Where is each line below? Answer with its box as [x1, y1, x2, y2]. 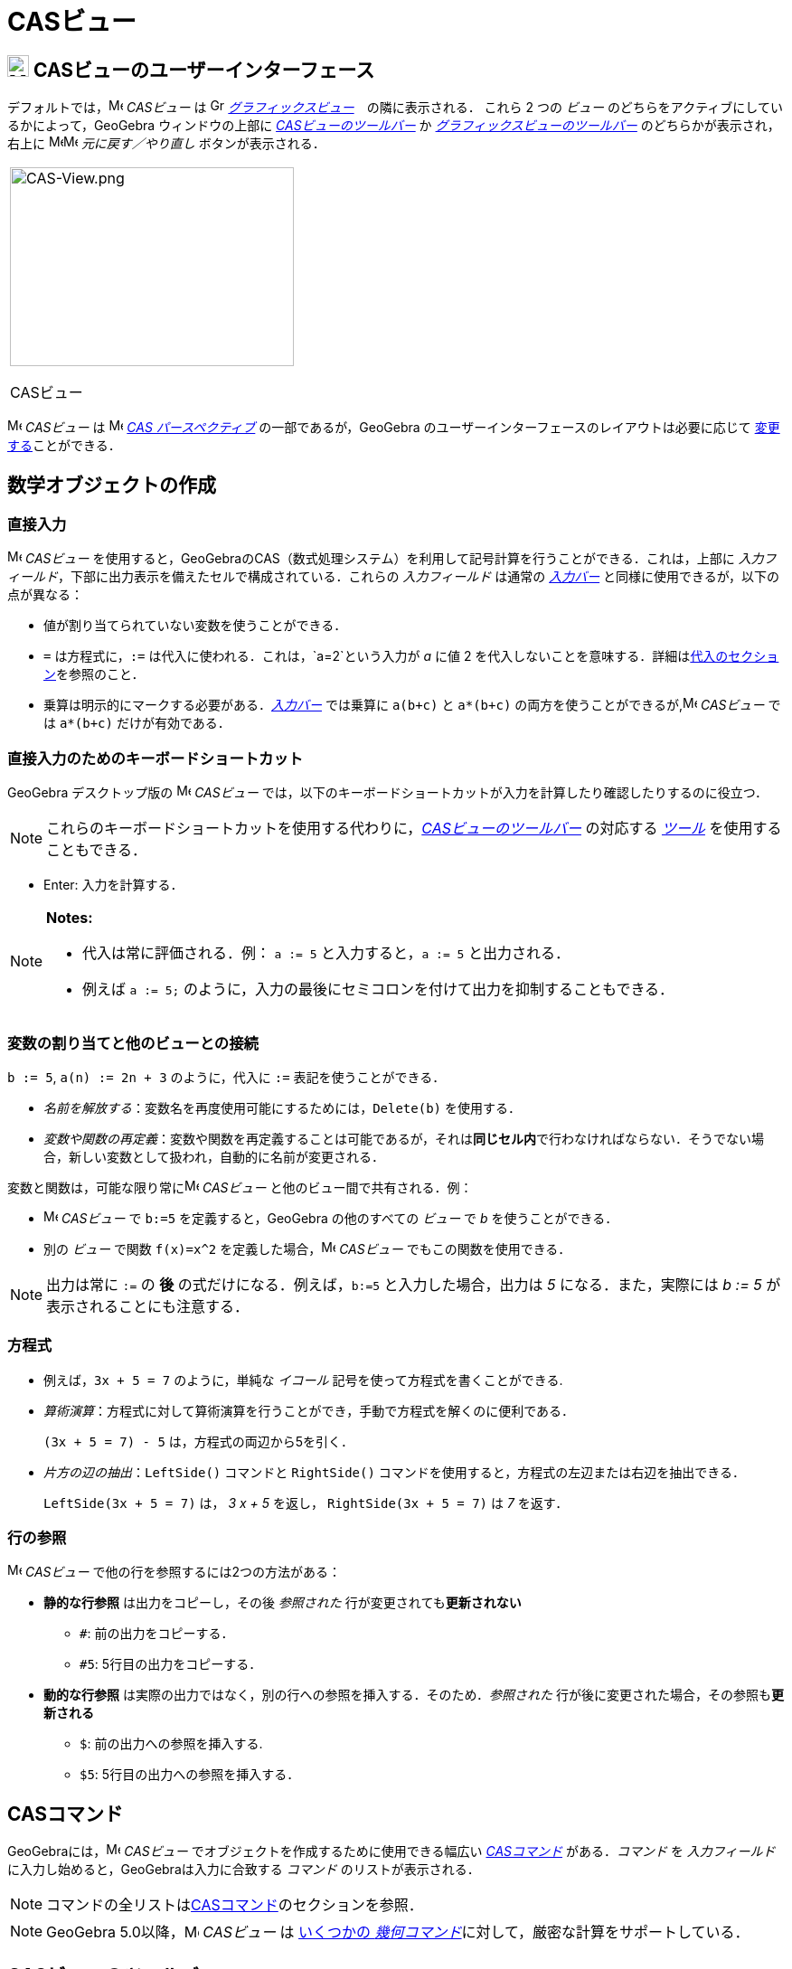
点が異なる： [7, 587, 83, 603]
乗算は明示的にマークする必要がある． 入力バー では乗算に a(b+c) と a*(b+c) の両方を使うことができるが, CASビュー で [43, 697, 781, 713]
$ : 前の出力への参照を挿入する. [80, 1736, 263, 1752]
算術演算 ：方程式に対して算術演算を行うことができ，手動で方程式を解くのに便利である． [43, 1402, 575, 1418]
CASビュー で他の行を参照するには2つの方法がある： [24, 1564, 341, 1580]
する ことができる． [7, 438, 121, 454]
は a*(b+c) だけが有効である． [43, 715, 231, 731]
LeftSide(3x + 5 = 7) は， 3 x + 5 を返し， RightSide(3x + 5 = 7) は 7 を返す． [43, 1494, 569, 1511]
